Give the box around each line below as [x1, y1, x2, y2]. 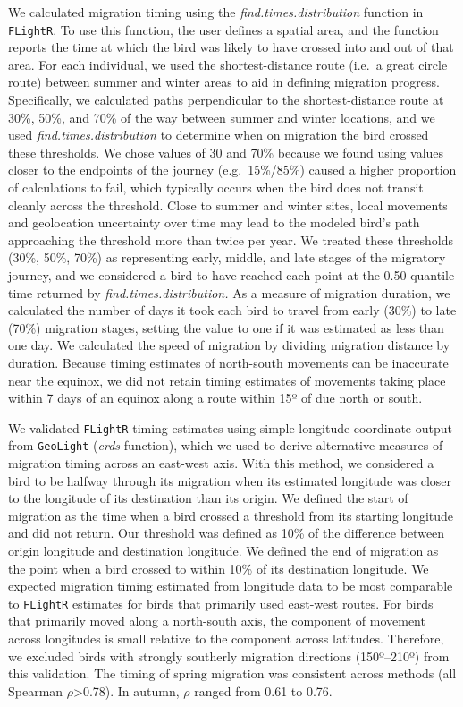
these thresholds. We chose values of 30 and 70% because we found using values [8, 142, 444, 161]
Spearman [8, 681, 63, 700]
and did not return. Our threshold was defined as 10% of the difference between [8, 524, 445, 542]
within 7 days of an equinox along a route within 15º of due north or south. [8, 388, 423, 407]
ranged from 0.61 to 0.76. [194, 681, 333, 700]
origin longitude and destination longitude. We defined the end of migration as [8, 541, 439, 559]
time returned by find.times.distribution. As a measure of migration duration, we [8, 283, 450, 302]
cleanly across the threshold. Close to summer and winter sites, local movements [8, 195, 448, 214]
